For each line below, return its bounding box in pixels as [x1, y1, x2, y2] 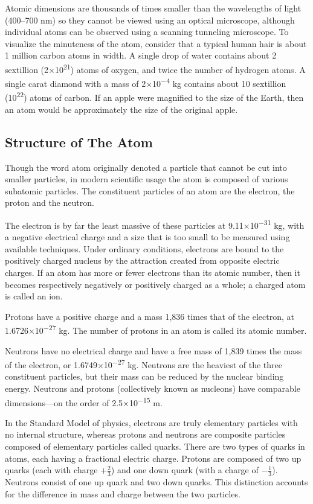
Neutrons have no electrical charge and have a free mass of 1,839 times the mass [5, 344, 302, 357]
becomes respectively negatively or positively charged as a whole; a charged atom [5, 278, 306, 290]
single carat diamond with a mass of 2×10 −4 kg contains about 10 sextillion [5, 75, 286, 89]
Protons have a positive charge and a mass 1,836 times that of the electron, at [5, 310, 294, 322]
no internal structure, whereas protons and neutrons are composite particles [5, 428, 286, 441]
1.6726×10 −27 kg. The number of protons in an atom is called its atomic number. [5, 322, 307, 336]
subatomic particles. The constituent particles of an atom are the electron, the [5, 184, 295, 197]
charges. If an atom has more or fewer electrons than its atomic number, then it [5, 266, 300, 278]
